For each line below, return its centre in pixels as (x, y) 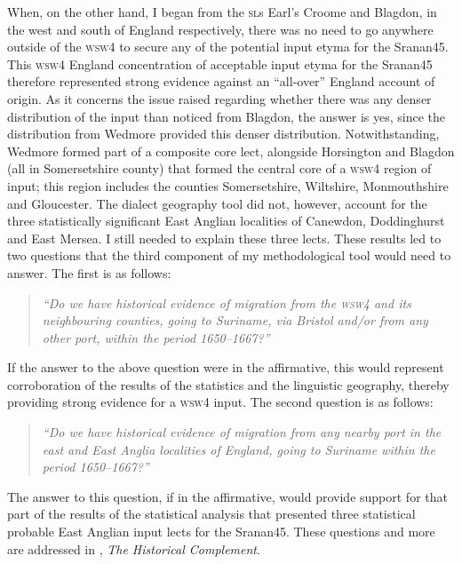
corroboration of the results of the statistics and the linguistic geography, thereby (228, 384)
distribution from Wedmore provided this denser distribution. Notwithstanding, (223, 134)
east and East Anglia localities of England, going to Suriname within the (239, 449)
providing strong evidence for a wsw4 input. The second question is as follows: (220, 402)
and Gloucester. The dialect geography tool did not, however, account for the (217, 203)
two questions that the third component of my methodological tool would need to (229, 255)
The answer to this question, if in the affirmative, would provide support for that (227, 496)
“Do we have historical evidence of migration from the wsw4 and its (227, 302)
